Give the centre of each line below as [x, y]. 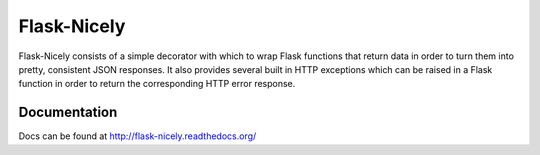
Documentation [68, 112]
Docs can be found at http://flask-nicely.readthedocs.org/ [137, 136]
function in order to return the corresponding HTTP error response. [157, 84]
